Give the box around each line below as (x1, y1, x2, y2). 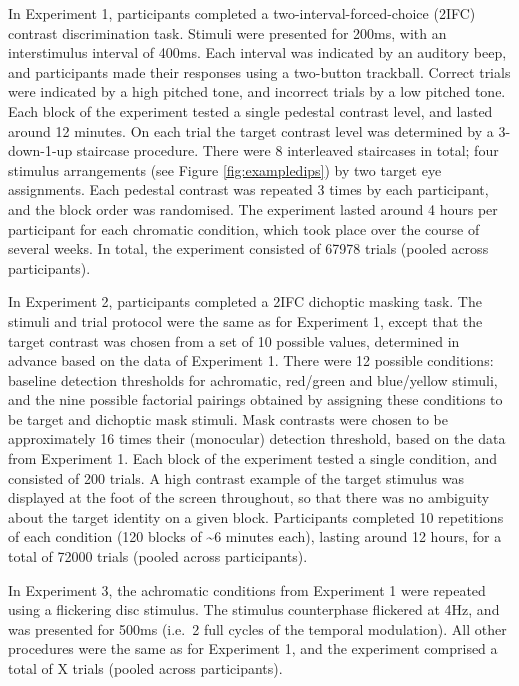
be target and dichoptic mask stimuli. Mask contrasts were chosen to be (8, 408, 448, 429)
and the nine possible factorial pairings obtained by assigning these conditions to (8, 389, 503, 410)
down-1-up (8, 140, 73, 161)
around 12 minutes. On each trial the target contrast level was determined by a (8, 120, 494, 141)
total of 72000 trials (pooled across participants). (8, 546, 308, 567)
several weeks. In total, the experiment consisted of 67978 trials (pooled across (8, 238, 489, 259)
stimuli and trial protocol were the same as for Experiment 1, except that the (8, 310, 483, 331)
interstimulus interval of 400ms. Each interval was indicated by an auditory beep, (8, 42, 507, 63)
